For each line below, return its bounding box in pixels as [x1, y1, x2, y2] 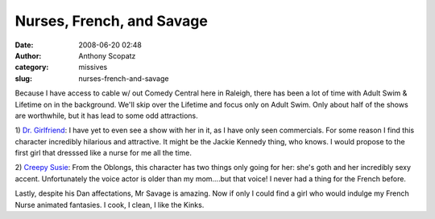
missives [78, 63, 108, 72]
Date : [14, 40, 34, 50]
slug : [14, 73, 32, 83]
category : [14, 63, 49, 72]
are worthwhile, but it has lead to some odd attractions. [14, 111, 199, 120]
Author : [14, 51, 42, 60]
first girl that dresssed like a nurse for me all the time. [14, 148, 193, 158]
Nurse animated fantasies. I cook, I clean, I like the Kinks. [14, 200, 205, 209]
